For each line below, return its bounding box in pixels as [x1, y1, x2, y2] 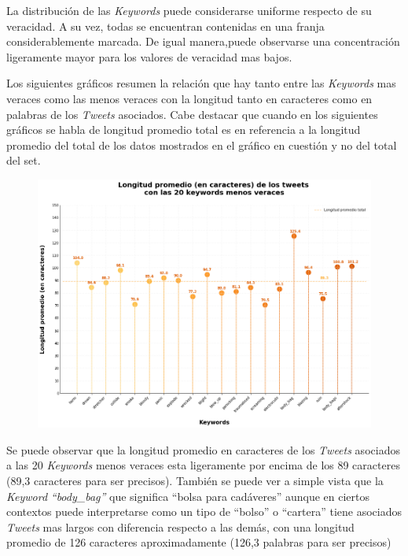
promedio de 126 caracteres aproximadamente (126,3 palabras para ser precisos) [6, 534, 391, 550]
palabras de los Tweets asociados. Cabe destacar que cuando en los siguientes [6, 106, 378, 122]
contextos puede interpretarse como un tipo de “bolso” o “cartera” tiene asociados [6, 503, 402, 520]
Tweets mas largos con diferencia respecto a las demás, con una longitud [6, 518, 355, 535]
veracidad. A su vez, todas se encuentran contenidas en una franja [6, 17, 325, 34]
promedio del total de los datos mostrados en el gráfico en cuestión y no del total [6, 136, 397, 153]
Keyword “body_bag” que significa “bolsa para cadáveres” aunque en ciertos [6, 487, 369, 504]
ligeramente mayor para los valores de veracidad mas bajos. [6, 48, 292, 65]
